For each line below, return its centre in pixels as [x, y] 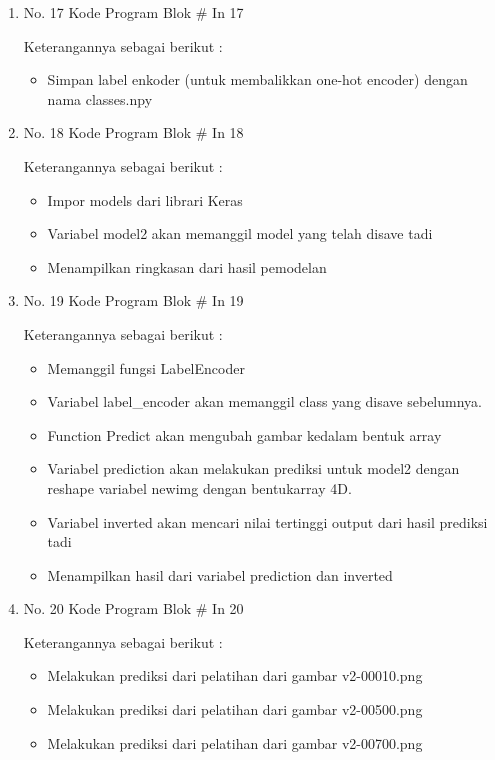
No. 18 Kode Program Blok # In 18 [133, 132]
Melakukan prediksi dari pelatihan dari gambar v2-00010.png [235, 675]
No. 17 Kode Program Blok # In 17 [133, 12]
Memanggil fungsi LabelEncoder [146, 367]
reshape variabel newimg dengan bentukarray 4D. [199, 487]
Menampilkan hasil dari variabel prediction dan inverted [220, 574]
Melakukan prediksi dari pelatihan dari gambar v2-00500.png [235, 709]
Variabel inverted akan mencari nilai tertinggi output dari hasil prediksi [267, 521]
